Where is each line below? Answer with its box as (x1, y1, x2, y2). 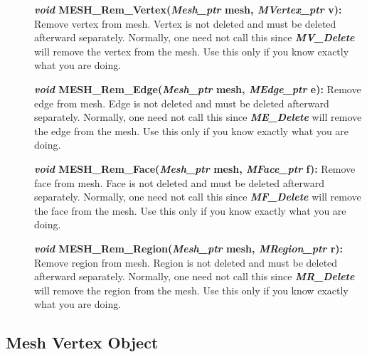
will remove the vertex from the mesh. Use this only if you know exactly (34, 43, 349, 58)
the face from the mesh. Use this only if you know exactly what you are (34, 203, 346, 218)
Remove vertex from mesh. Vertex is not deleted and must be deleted (34, 16, 336, 31)
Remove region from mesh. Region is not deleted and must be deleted (34, 255, 338, 270)
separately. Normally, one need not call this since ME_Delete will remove (34, 110, 362, 124)
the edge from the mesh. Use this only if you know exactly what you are (34, 123, 349, 138)
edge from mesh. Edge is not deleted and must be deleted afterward (34, 95, 329, 110)
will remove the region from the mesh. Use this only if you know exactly (34, 282, 349, 297)
